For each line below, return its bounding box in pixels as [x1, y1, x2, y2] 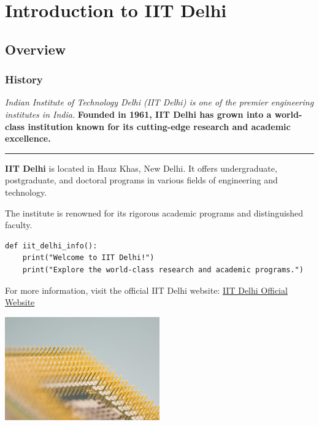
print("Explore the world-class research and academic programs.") [22, 265, 304, 274]
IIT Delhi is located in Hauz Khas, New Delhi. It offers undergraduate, [5, 161, 277, 174]
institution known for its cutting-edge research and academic [28, 120, 291, 132]
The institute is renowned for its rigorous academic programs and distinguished [5, 206, 304, 219]
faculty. [5, 218, 33, 231]
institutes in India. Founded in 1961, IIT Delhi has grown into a [5, 107, 272, 120]
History [5, 72, 43, 87]
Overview [5, 39, 66, 58]
